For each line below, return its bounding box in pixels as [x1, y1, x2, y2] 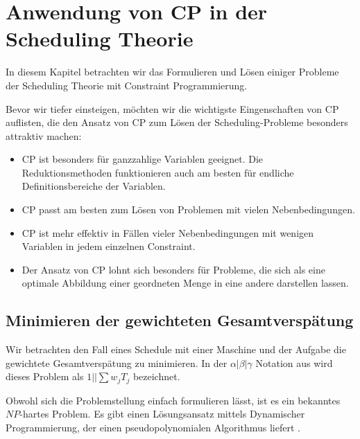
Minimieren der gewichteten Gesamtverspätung [6, 310, 354, 331]
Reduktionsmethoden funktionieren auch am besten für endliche [22, 165, 294, 179]
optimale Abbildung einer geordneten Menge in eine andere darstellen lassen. [22, 276, 349, 290]
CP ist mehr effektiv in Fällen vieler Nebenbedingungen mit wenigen [22, 225, 314, 240]
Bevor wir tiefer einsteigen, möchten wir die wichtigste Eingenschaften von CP [6, 101, 339, 116]
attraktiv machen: [6, 128, 82, 143]
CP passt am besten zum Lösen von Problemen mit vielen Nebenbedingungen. [22, 202, 355, 217]
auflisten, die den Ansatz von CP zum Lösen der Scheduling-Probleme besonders [6, 115, 348, 129]
